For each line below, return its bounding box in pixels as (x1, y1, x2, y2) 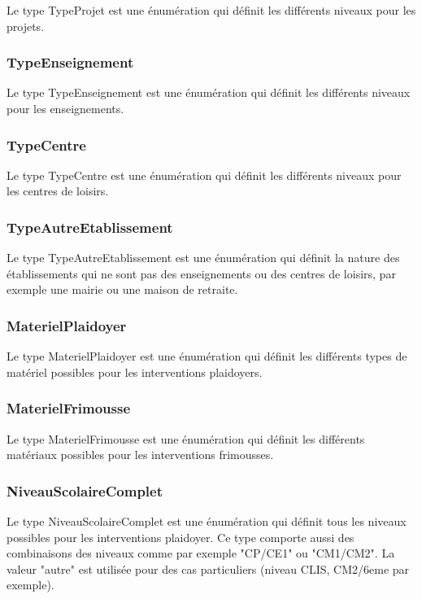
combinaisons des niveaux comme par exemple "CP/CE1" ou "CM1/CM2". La (7, 544, 395, 562)
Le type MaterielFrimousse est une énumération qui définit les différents (7, 430, 365, 447)
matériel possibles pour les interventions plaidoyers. (7, 363, 263, 380)
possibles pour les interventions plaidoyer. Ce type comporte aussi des (7, 528, 355, 545)
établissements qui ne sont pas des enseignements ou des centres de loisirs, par (7, 265, 396, 282)
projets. (7, 17, 45, 34)
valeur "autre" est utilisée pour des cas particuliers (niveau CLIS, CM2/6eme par (7, 560, 410, 577)
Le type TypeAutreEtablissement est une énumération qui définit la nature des (7, 249, 400, 266)
